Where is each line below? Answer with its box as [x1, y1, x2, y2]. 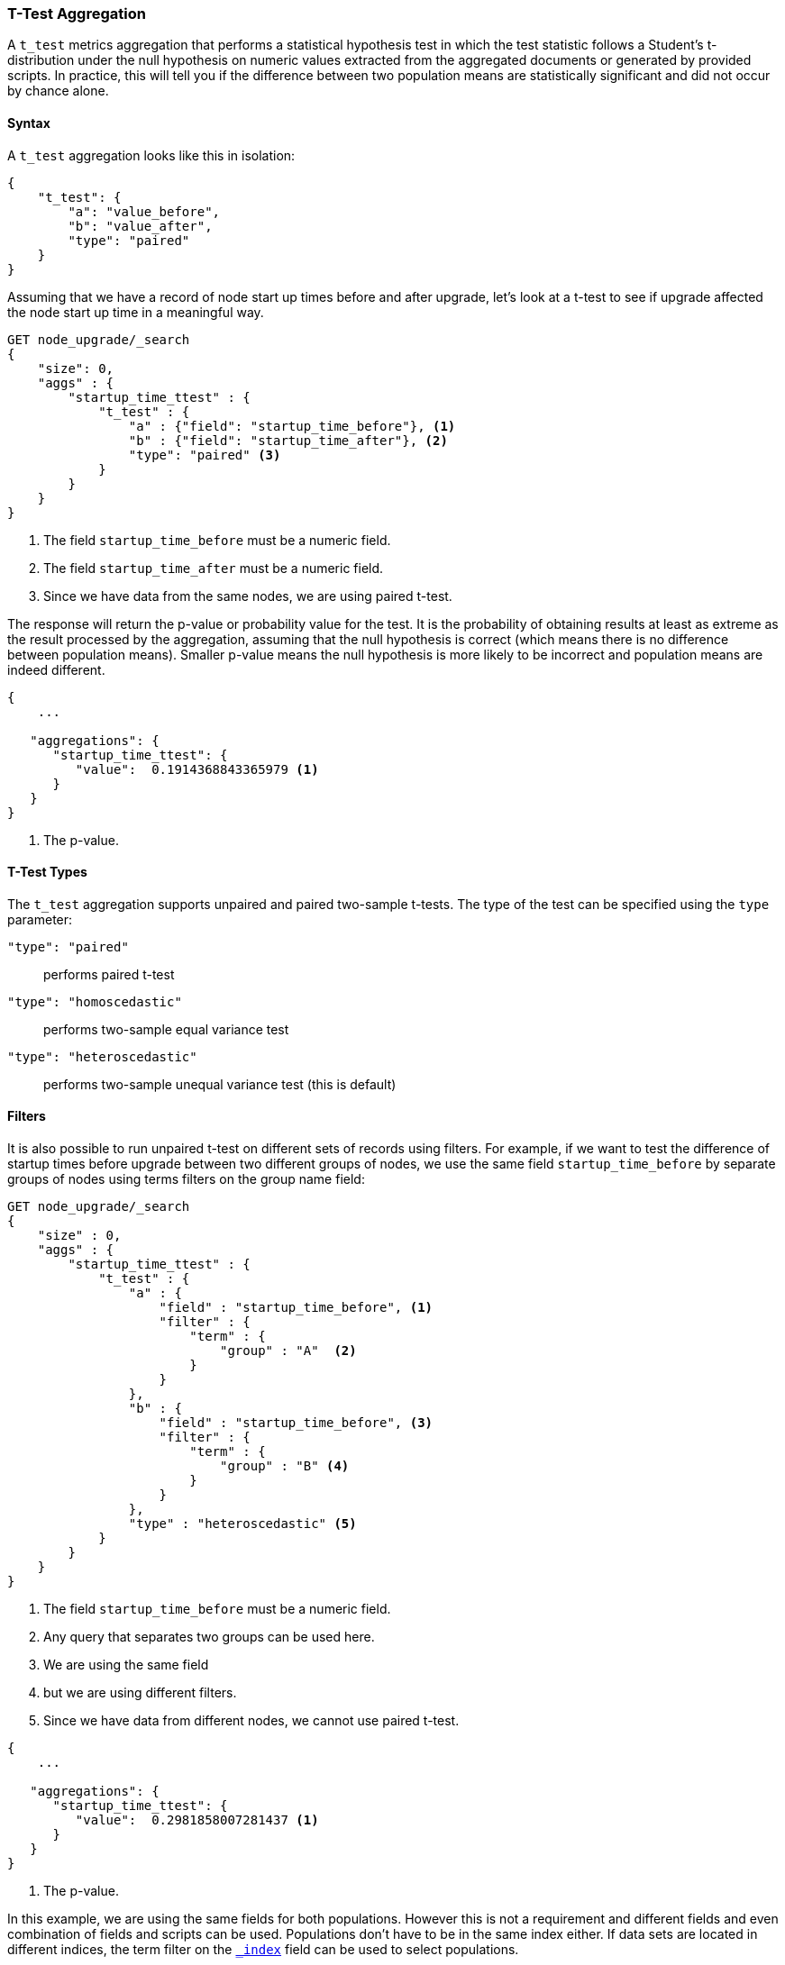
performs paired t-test [43, 966, 175, 982]
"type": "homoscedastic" [7, 994, 182, 1009]
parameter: [7, 911, 73, 927]
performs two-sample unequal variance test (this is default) [43, 1076, 397, 1092]
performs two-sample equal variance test [43, 1021, 289, 1037]
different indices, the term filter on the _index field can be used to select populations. [7, 1942, 519, 1958]
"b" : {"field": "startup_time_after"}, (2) [128, 432, 448, 448]
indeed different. [7, 661, 105, 678]
